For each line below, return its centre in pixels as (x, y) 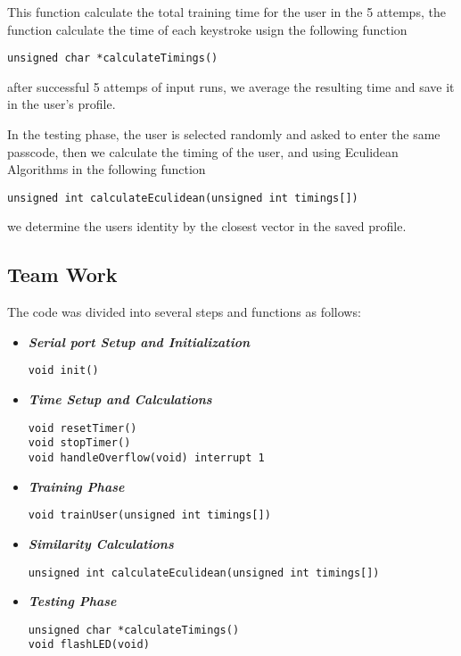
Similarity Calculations (101, 543)
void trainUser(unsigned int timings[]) (149, 515)
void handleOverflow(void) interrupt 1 (146, 458)
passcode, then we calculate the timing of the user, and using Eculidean (203, 151)
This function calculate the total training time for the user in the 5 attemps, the (226, 12)
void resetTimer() (82, 428)
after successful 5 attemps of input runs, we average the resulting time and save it (231, 86)
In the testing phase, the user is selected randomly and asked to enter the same (224, 134)
